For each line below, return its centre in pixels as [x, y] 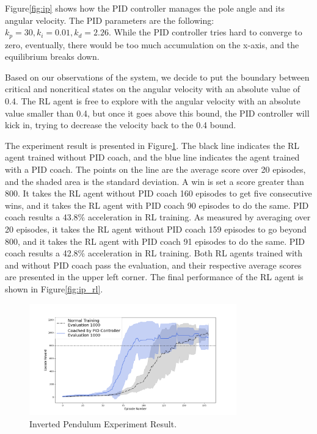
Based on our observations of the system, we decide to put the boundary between [157, 77]
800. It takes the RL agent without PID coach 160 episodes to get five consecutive [158, 193]
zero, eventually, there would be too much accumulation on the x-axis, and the [152, 44]
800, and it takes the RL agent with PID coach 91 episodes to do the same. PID [155, 241]
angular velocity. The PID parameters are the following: [110, 20]
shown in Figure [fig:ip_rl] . [54, 288]
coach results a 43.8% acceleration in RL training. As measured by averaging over [158, 217]
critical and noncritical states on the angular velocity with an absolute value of [152, 89]
